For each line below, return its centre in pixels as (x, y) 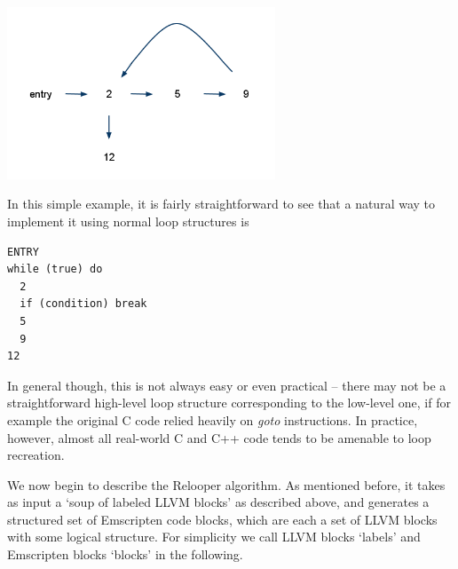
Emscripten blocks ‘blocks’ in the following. (125, 554)
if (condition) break (83, 304)
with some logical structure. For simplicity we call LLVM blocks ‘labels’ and (214, 537)
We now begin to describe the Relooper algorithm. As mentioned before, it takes (226, 484)
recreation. (36, 455)
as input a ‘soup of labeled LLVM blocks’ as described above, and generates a (218, 502)
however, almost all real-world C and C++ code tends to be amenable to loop (219, 437)
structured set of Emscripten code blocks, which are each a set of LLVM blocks (222, 519)
